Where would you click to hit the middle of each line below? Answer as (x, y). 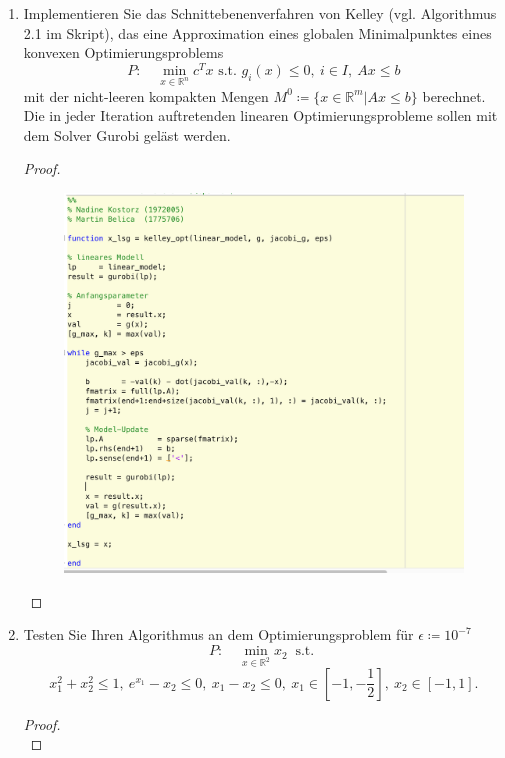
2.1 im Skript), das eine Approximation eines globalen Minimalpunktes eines (257, 32)
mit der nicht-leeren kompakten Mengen (146, 95)
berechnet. (454, 95)
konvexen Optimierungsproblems (123, 52)
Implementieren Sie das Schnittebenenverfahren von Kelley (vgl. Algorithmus (260, 13)
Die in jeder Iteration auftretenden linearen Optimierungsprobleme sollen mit (260, 115)
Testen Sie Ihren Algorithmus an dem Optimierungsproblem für (218, 634)
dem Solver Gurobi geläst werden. (127, 134)
